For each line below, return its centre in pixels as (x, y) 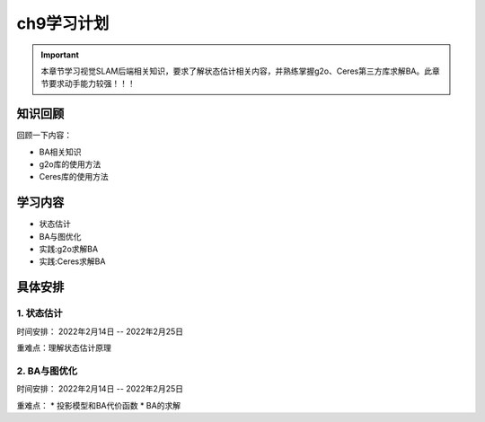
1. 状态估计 (40, 313)
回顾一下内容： (44, 136)
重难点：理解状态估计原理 (64, 348)
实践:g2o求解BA (69, 249)
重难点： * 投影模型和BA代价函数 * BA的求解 (99, 405)
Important (60, 55)
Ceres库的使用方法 (74, 177)
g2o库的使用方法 (70, 164)
